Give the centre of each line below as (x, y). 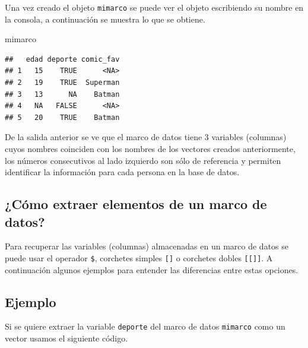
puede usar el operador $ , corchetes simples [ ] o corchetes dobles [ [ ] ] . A (139, 257)
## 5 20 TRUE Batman (62, 117)
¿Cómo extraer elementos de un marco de (136, 204)
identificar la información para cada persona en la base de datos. (122, 172)
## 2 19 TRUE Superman (62, 83)
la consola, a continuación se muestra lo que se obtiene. (105, 19)
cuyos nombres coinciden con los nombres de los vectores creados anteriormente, (150, 148)
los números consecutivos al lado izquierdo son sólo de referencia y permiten (143, 160)
